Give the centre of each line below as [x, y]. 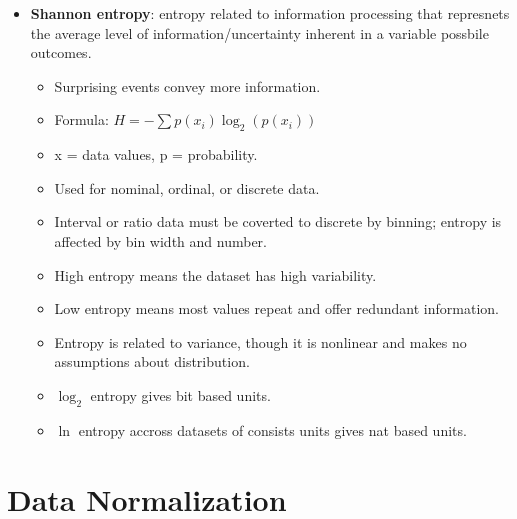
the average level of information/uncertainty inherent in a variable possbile [259, 32]
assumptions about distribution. [152, 361]
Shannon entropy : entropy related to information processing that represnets [270, 13]
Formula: [81, 119]
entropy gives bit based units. [180, 394]
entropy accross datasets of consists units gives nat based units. [272, 429]
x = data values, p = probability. [156, 154]
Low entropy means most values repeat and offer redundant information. [276, 308]
